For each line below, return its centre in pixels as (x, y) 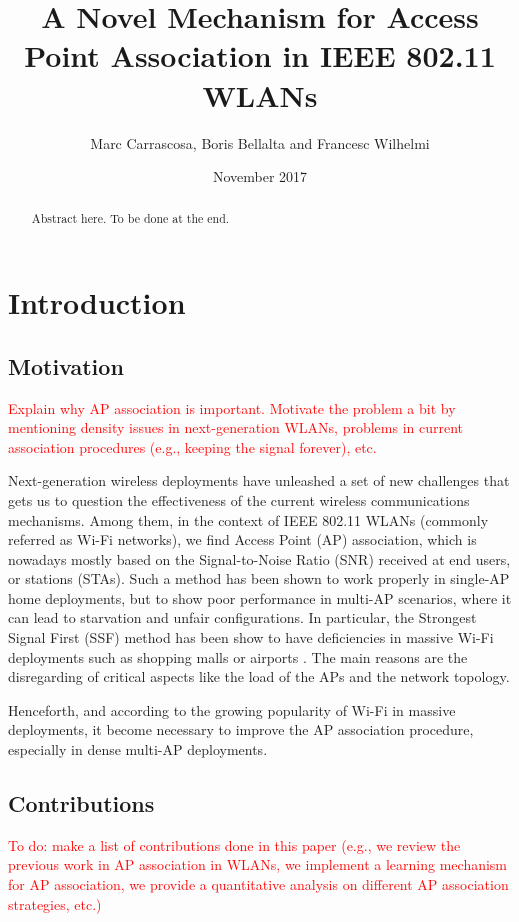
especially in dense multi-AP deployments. (138, 749)
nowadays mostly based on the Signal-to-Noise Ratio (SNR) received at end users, (259, 558)
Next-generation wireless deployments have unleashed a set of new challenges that (259, 480)
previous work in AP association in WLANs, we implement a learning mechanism (258, 864)
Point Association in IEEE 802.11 (260, 55)
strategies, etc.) (55, 903)
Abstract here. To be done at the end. (130, 218)
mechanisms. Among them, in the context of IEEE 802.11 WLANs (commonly (248, 519)
